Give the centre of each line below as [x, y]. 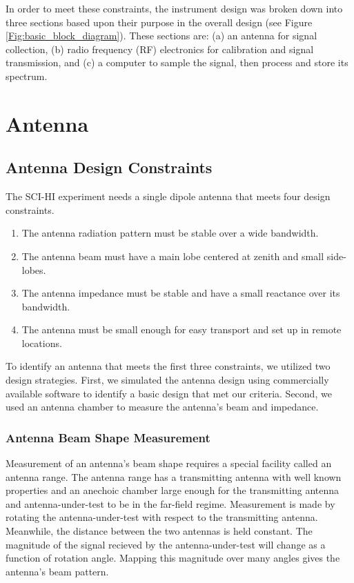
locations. [42, 343]
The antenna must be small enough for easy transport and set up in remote [181, 329]
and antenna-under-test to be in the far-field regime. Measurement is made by [170, 503]
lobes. [34, 269]
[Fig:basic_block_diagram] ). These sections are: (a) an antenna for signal [161, 36]
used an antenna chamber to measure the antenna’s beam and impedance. [162, 407]
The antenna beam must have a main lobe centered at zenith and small [173, 256]
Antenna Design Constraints [109, 167]
